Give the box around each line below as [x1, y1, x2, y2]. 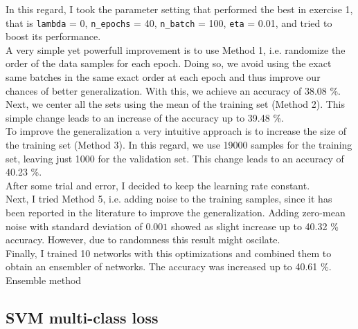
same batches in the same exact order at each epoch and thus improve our [6, 70, 321, 84]
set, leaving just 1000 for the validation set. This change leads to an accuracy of [6, 151, 344, 165]
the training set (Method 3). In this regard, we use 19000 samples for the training [6, 138, 352, 151]
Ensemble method [6, 272, 82, 287]
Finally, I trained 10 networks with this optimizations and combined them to [6, 245, 332, 260]
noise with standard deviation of [6, 218, 143, 233]
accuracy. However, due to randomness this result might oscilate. [6, 232, 280, 247]
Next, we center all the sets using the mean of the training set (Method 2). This [6, 97, 346, 111]
